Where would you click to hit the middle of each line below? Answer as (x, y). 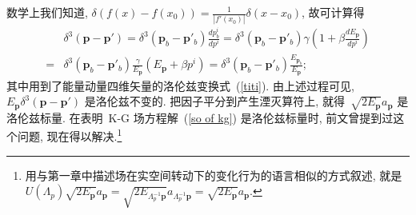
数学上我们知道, (47, 12)
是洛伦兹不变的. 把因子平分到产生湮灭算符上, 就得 (214, 101)
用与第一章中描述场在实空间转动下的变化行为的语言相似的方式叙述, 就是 (214, 175)
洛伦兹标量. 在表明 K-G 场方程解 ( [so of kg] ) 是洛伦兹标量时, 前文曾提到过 (200, 117)
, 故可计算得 (333, 12)
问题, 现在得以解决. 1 (70, 135)
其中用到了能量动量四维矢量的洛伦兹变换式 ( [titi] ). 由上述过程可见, (180, 85)
